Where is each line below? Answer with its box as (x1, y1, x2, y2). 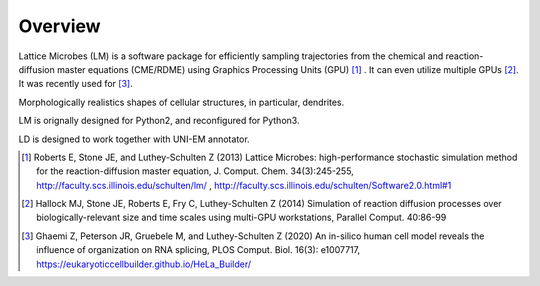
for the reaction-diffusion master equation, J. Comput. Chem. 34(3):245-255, (36, 165, 354, 177)
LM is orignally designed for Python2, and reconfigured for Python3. (18, 115, 300, 127)
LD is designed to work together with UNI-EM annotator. (18, 133, 250, 145)
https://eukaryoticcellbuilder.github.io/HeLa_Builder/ (36, 258, 252, 270)
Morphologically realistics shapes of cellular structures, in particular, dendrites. (18, 96, 345, 108)
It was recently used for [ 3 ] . (18, 78, 134, 90)
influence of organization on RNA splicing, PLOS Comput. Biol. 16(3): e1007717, (36, 244, 360, 256)
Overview (18, 15, 101, 37)
